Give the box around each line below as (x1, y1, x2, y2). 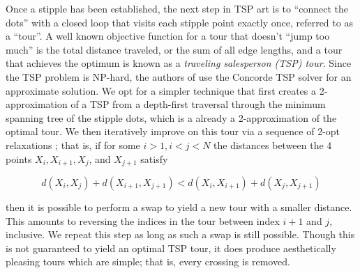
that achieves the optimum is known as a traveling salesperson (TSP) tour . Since (6, 56, 352, 70)
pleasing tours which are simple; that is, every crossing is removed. (6, 254, 290, 269)
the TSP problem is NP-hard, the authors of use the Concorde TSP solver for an (6, 69, 352, 84)
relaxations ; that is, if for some (6, 137, 140, 152)
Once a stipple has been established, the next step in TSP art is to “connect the (6, 1, 349, 15)
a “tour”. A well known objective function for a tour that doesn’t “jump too (6, 29, 330, 43)
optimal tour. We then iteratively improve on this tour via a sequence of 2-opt (6, 124, 340, 139)
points (6, 151, 32, 166)
